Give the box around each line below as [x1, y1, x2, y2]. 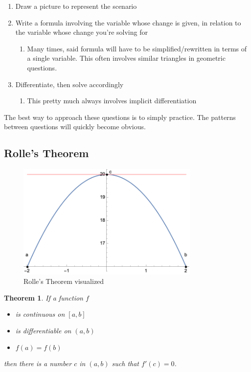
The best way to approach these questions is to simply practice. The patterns [4, 112, 236, 122]
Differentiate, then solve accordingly [15, 79, 124, 89]
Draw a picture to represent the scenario [15, 1, 137, 11]
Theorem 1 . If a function [4, 292, 83, 302]
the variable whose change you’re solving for [15, 27, 148, 37]
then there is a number [4, 358, 72, 369]
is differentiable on [15, 325, 71, 335]
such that [112, 358, 139, 369]
